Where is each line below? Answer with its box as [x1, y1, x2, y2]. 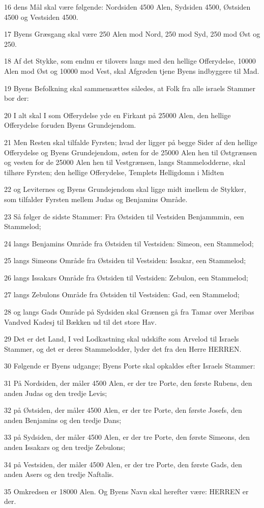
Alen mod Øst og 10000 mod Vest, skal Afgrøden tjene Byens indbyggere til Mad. [4, 65, 259, 76]
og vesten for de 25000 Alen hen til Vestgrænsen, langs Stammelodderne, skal [4, 157, 246, 167]
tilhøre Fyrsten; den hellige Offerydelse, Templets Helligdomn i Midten [4, 166, 224, 177]
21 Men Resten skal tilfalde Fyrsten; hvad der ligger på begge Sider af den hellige [4, 136, 257, 147]
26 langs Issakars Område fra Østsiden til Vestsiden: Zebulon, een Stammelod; [4, 272, 248, 283]
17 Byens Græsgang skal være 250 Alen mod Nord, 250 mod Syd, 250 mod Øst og [4, 29, 260, 39]
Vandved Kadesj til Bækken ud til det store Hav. [4, 316, 157, 327]
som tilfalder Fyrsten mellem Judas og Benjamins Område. [4, 193, 188, 204]
